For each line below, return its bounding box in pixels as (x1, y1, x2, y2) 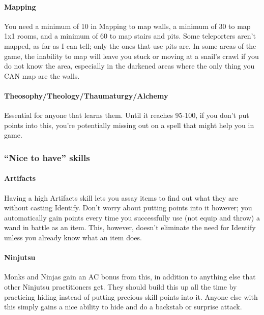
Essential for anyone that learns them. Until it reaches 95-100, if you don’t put (4, 110, 249, 120)
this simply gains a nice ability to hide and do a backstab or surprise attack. (4, 301, 242, 312)
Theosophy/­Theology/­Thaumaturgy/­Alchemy (4, 90, 168, 101)
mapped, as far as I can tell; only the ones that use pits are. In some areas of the (4, 40, 256, 51)
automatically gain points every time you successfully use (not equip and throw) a (4, 212, 260, 223)
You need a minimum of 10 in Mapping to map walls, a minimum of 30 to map (4, 20, 251, 31)
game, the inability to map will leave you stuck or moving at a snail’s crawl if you (4, 50, 259, 61)
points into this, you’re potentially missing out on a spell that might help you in (4, 119, 254, 130)
